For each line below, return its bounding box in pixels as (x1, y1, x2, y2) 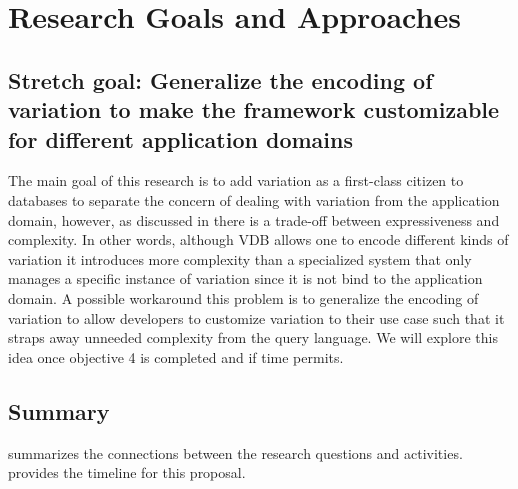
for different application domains (8, 123, 353, 154)
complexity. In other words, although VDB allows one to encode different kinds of (8, 229, 509, 250)
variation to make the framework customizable (8, 94, 500, 125)
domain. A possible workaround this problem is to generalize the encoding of (8, 287, 479, 308)
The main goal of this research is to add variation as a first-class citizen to (8, 170, 464, 191)
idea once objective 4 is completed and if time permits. (8, 346, 344, 367)
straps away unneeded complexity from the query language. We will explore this (8, 327, 498, 348)
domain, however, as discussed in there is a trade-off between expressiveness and (8, 209, 500, 230)
